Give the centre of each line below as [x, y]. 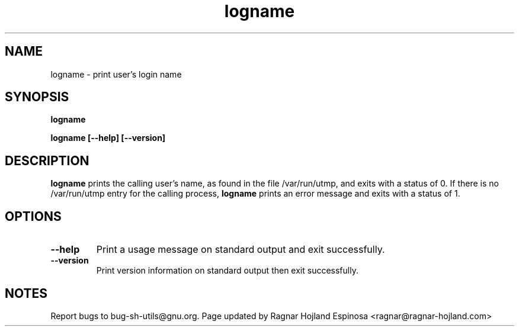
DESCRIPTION [47, 160]
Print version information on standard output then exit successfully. [227, 271]
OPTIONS [33, 216]
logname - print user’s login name [116, 74]
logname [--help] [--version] [108, 138]
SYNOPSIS [37, 97]
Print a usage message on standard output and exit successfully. [241, 250]
